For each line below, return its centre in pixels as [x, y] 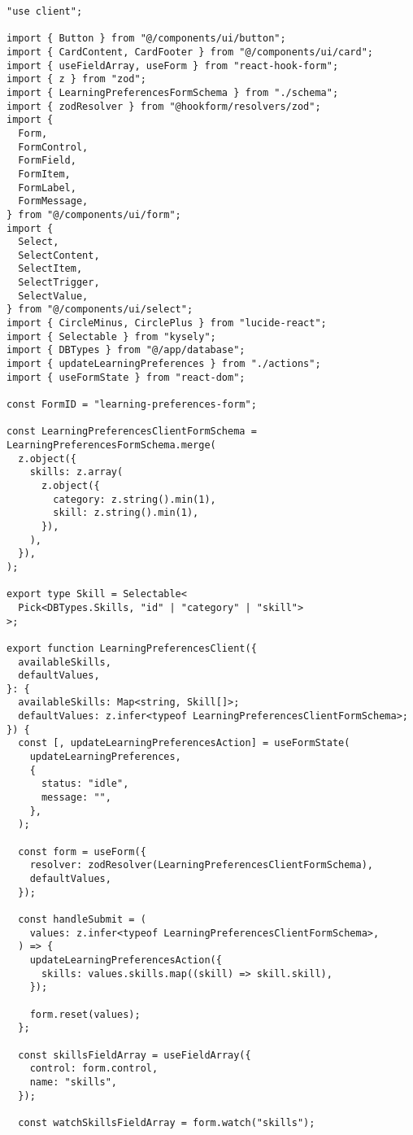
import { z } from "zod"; [76, 79]
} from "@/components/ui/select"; [100, 310]
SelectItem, [50, 269]
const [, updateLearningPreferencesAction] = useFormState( [184, 743]
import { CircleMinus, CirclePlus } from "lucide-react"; [167, 323]
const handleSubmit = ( [82, 919]
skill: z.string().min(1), [126, 513]
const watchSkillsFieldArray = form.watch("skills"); [167, 1122]
